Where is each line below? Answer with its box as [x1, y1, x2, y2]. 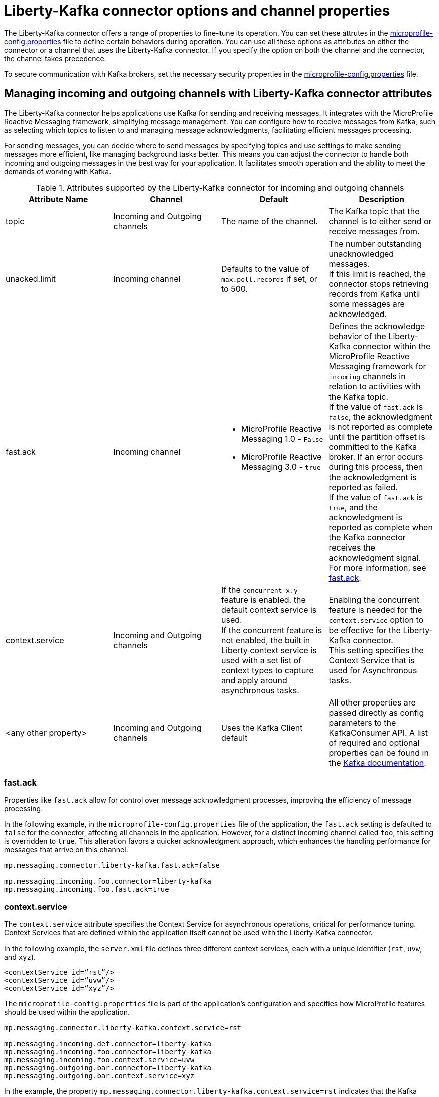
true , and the [328, 502, 378, 512]
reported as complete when [328, 522, 433, 532]
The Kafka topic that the [328, 206, 420, 216]
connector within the [353, 341, 431, 351]
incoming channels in [328, 371, 406, 381]
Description [359, 194, 404, 204]
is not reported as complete [328, 421, 433, 432]
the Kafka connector [328, 532, 406, 542]
